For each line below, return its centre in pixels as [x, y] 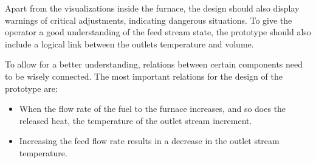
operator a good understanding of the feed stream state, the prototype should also [158, 32]
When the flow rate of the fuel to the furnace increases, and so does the [153, 109]
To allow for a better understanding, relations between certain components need [154, 64]
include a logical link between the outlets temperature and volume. [129, 43]
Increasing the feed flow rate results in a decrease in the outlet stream [149, 141]
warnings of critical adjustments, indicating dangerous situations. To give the [149, 20]
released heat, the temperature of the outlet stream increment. [136, 120]
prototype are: [31, 88]
